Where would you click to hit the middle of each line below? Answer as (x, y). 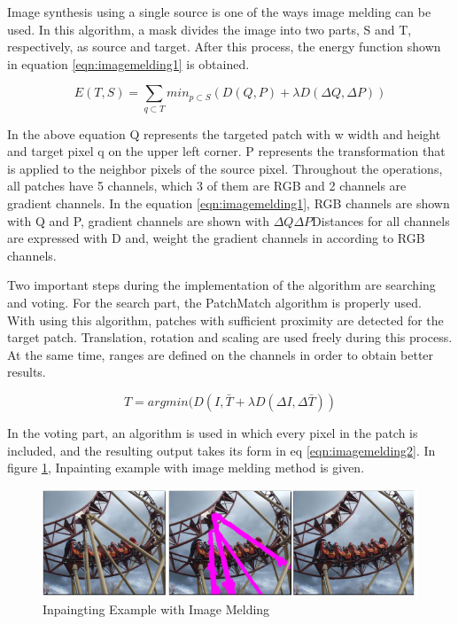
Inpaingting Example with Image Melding (156, 608)
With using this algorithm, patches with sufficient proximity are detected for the (225, 320)
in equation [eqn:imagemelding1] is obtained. (128, 63)
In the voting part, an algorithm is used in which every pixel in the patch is (213, 433)
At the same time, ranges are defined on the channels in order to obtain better (221, 354)
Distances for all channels (381, 220)
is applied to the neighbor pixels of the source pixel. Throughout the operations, (225, 168)
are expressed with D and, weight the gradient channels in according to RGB (216, 238)
